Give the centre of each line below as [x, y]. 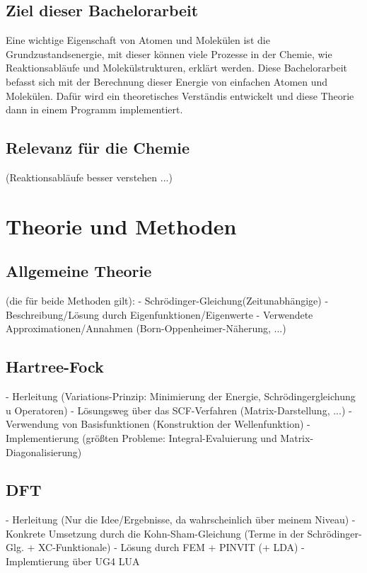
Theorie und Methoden [121, 226]
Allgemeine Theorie [79, 271]
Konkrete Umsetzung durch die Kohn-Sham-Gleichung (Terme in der [155, 533]
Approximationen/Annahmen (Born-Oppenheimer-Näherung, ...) [146, 328]
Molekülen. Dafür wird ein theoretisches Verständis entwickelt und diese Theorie [180, 95]
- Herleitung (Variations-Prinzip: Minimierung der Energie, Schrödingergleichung [181, 396]
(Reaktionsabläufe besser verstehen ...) [89, 177]
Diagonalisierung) [44, 452]
